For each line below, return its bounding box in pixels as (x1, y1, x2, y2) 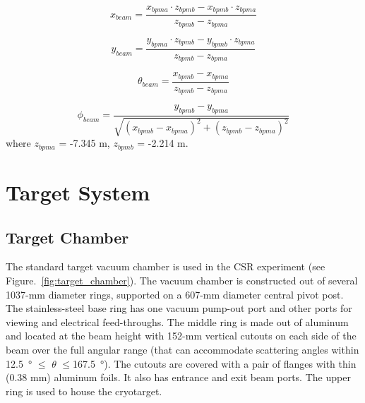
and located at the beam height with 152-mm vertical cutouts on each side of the (6, 328, 357, 343)
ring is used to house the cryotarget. (6, 383, 162, 398)
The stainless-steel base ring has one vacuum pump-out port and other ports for (6, 301, 352, 315)
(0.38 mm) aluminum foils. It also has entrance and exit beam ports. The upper (6, 370, 351, 385)
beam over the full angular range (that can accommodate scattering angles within (6, 342, 359, 356)
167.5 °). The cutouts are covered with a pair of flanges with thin (73, 356, 357, 371)
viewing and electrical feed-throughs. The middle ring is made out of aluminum (6, 314, 349, 329)
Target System (6, 178, 150, 207)
